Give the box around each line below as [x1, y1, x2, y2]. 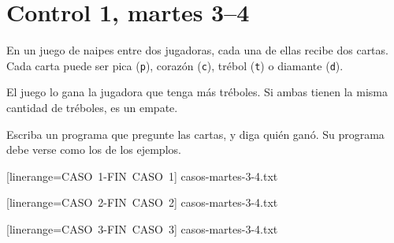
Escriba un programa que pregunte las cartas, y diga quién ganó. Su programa [6, 125, 385, 142]
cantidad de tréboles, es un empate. [6, 99, 178, 115]
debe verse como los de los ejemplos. [6, 141, 181, 158]
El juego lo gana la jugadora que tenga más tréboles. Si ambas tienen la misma [6, 84, 388, 100]
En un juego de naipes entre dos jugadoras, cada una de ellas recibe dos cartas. [6, 42, 388, 58]
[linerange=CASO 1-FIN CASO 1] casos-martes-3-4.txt [6, 167, 278, 184]
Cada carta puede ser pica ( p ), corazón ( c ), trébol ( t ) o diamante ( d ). [6, 57, 344, 73]
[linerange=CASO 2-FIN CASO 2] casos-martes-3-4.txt [6, 194, 278, 211]
